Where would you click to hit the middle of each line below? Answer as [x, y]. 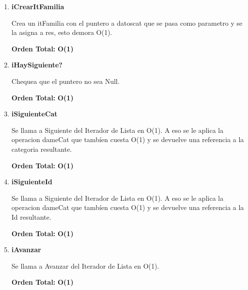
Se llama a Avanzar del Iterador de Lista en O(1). [85, 266]
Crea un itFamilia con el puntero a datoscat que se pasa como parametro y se [127, 23]
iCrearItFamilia [38, 6]
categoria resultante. [42, 149]
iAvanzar [26, 250]
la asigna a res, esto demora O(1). [62, 32]
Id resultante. [31, 217]
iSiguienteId [32, 182]
